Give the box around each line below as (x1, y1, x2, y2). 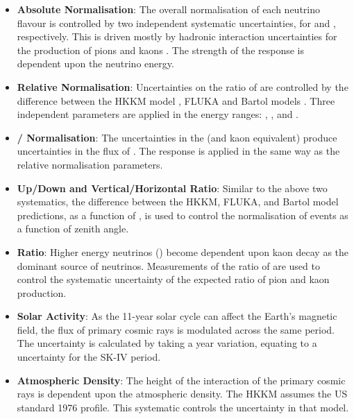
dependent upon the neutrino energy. (17, 56, 174, 71)
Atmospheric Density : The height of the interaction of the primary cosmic (17, 373, 346, 387)
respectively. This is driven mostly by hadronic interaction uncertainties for (17, 29, 337, 44)
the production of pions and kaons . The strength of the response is (17, 42, 305, 57)
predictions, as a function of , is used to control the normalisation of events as (17, 207, 348, 222)
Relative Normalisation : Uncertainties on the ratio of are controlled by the (17, 79, 348, 94)
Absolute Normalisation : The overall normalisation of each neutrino (17, 2, 321, 16)
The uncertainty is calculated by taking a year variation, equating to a (17, 336, 317, 350)
